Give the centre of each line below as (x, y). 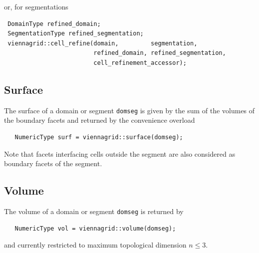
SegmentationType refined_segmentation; (76, 34)
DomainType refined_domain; (54, 24)
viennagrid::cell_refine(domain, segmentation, (102, 43)
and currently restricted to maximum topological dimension (95, 245)
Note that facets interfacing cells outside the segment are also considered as (120, 153)
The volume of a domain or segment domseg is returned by (94, 211)
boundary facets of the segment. (53, 163)
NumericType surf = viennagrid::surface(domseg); (99, 137)
